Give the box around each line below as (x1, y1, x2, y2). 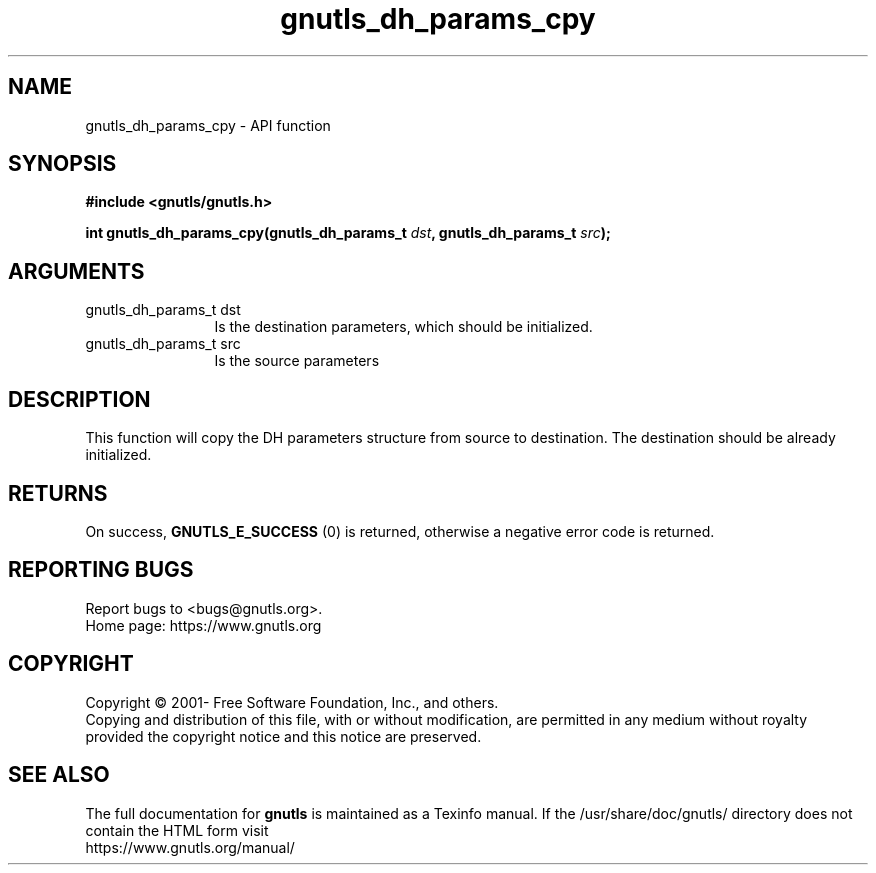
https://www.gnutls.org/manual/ (85, 838, 295, 856)
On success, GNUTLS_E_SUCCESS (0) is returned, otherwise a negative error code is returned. (85, 522, 715, 540)
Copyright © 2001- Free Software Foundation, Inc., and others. (85, 693, 499, 711)
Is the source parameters (214, 352, 380, 370)
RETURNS (8, 480, 108, 506)
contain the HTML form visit (85, 821, 269, 839)
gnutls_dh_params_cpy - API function (85, 116, 331, 134)
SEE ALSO (8, 762, 110, 788)
